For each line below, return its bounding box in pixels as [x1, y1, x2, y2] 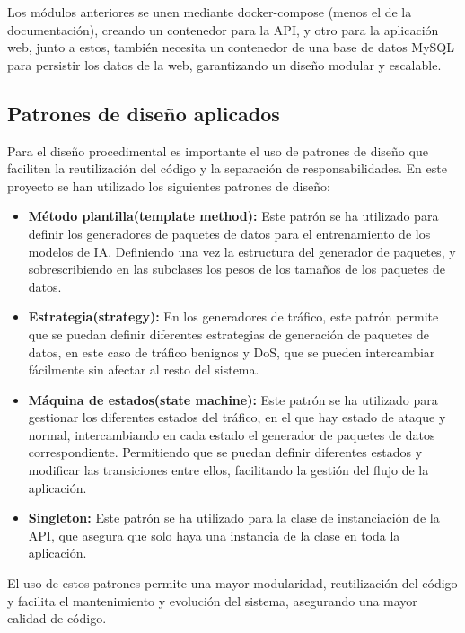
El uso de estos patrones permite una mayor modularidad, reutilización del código [7, 574, 458, 593]
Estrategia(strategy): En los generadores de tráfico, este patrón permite [28, 307, 439, 326]
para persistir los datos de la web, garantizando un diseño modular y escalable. [7, 55, 442, 74]
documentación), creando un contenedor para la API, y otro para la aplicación [7, 20, 439, 39]
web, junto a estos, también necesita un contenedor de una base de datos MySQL [7, 38, 454, 57]
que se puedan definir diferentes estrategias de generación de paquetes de [28, 324, 429, 343]
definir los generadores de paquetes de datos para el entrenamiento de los [28, 224, 431, 242]
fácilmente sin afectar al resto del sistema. [28, 360, 259, 379]
